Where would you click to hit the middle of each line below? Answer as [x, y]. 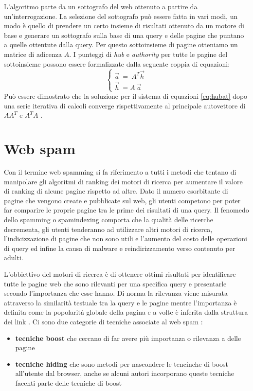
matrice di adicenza [33, 54]
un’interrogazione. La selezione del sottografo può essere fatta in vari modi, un [121, 16]
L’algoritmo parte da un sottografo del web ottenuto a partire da [101, 6]
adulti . [14, 258]
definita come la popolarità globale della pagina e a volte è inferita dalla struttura [126, 312]
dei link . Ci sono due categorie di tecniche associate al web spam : [103, 321]
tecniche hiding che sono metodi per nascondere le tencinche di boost [122, 364]
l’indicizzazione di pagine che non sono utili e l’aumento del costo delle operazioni [126, 239]
